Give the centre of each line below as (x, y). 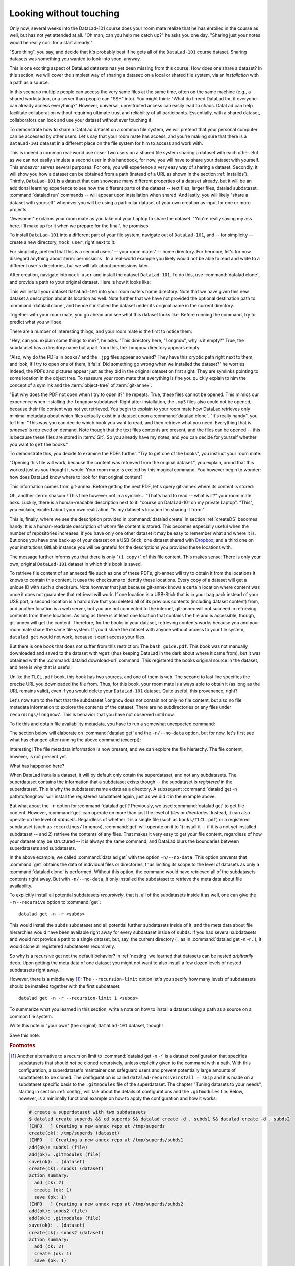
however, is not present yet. (38, 757)
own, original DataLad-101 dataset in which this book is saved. (76, 564)
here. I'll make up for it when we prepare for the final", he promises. (80, 226)
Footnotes (22, 1046)
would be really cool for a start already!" (51, 43)
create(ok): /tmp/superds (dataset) (74, 1133)
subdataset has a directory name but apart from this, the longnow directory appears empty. (105, 347)
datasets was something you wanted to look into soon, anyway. (75, 59)
